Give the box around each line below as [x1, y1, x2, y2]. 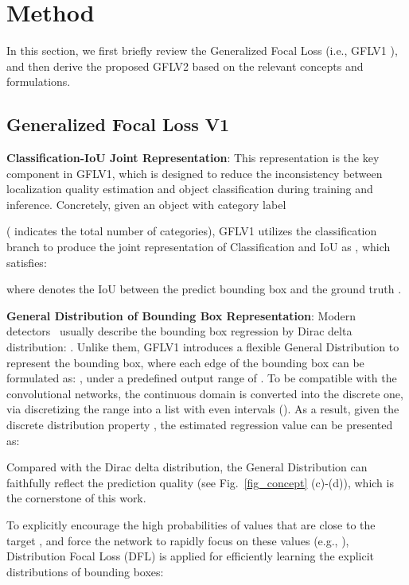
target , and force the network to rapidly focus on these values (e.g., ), [6, 532, 349, 548]
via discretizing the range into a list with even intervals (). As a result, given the [6, 401, 399, 417]
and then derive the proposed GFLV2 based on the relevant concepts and [6, 57, 364, 74]
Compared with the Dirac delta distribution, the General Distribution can [6, 459, 368, 475]
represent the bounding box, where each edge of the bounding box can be [6, 354, 364, 370]
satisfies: [6, 254, 47, 270]
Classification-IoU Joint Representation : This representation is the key [6, 149, 380, 166]
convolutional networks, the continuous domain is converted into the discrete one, [6, 385, 403, 401]
